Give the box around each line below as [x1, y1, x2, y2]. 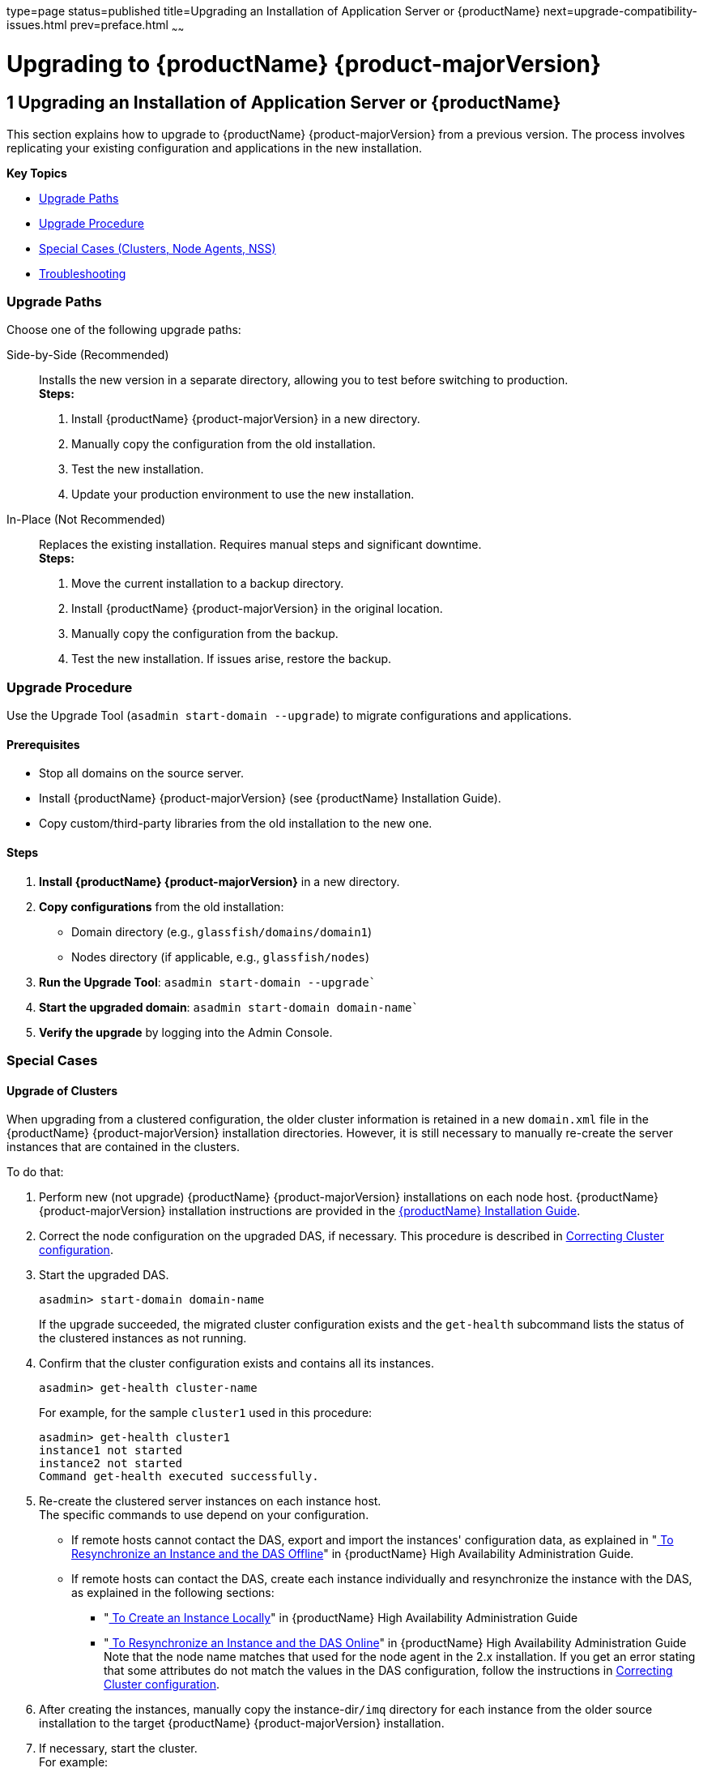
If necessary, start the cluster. [39, 1741, 198, 1756]
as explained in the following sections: [71, 1586, 275, 1600]
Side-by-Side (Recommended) [6, 348, 169, 362]
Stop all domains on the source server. [39, 766, 244, 781]
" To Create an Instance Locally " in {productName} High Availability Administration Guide [104, 1611, 578, 1625]
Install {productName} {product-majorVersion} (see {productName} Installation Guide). [39, 791, 501, 806]
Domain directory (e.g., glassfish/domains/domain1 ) [71, 924, 373, 939]
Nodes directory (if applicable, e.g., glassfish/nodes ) [71, 949, 370, 964]
